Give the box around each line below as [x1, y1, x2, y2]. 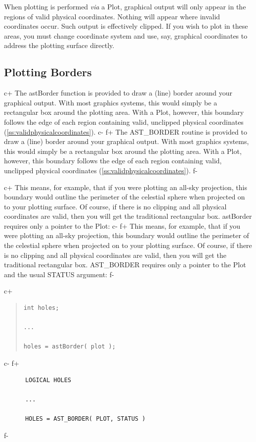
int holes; [23, 304, 59, 312]
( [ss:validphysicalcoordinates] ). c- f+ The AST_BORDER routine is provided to [4, 126, 247, 137]
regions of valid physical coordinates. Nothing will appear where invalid [4, 11, 220, 21]
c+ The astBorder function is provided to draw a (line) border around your [4, 88, 232, 98]
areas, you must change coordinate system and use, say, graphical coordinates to [4, 30, 248, 41]
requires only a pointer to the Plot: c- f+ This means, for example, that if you [4, 220, 241, 231]
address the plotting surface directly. [4, 40, 115, 50]
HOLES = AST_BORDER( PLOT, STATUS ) [25, 415, 146, 422]
